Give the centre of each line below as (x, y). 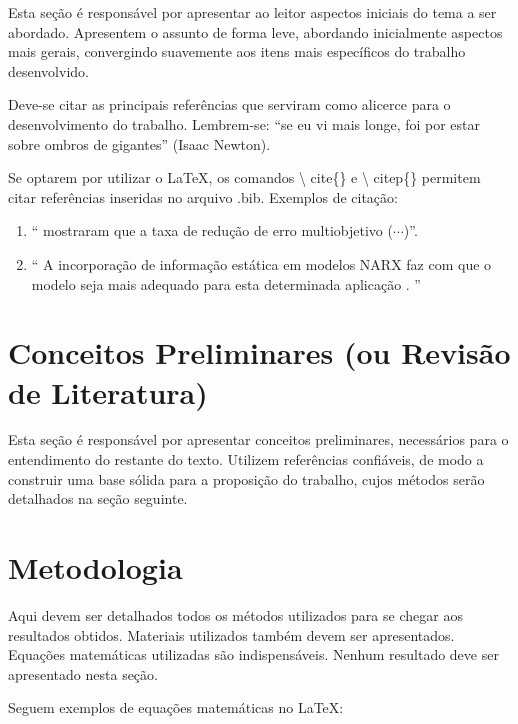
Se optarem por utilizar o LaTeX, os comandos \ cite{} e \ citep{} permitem (244, 177)
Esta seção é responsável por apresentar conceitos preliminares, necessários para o (258, 439)
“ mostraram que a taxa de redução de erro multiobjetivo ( (212, 230)
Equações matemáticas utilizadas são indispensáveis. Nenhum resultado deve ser (253, 654)
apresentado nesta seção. (83, 673)
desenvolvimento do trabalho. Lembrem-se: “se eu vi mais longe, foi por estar (244, 123)
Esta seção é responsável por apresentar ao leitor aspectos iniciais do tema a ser (252, 12)
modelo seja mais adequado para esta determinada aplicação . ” (226, 283)
